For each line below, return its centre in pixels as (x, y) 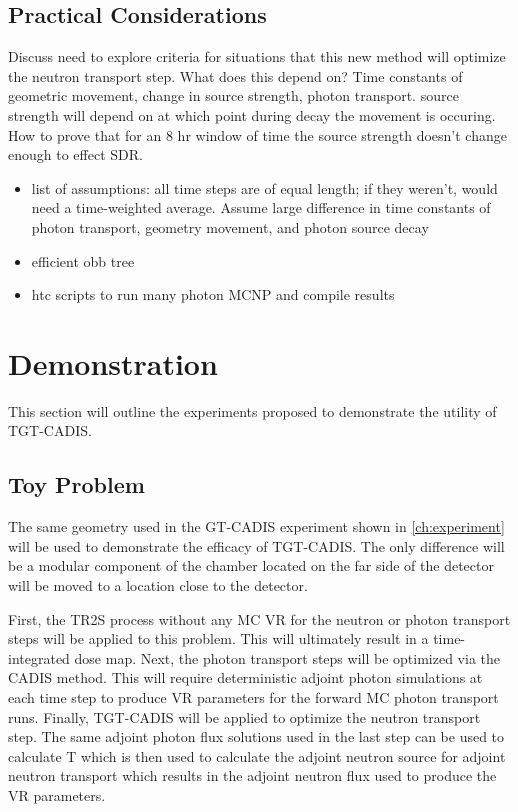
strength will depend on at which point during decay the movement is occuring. (252, 114)
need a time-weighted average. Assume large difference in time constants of (261, 207)
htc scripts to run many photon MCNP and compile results (213, 294)
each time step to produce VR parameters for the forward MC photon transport (253, 697)
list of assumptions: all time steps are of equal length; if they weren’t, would (264, 187)
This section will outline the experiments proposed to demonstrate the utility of (252, 410)
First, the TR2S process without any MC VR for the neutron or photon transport (259, 618)
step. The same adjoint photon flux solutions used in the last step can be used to (256, 736)
